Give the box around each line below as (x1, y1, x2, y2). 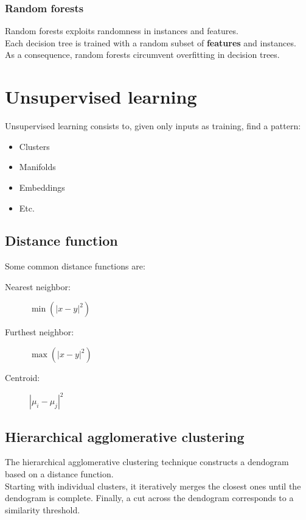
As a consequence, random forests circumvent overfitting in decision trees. (5, 48, 280, 61)
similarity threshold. (5, 503, 80, 516)
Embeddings (19, 180, 65, 193)
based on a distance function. (5, 467, 114, 480)
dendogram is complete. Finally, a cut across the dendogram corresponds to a (5, 491, 294, 504)
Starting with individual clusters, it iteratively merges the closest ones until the (5, 479, 301, 492)
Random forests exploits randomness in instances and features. (5, 24, 238, 37)
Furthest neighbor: (5, 326, 74, 338)
